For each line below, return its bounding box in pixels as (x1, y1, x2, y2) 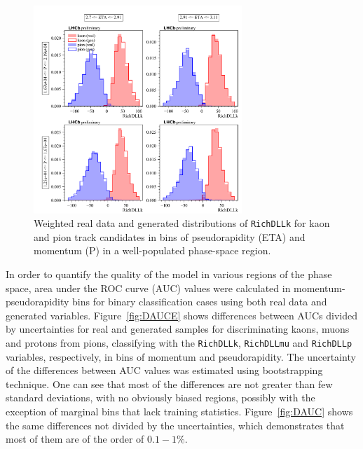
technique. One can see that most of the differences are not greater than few (6, 376, 333, 391)
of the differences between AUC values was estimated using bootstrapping (6, 363, 323, 378)
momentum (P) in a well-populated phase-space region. (34, 243, 271, 258)
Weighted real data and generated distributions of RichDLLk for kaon (34, 216, 330, 230)
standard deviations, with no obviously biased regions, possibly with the (6, 390, 315, 405)
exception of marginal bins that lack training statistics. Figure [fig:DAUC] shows (6, 403, 353, 418)
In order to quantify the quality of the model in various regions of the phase (6, 266, 332, 281)
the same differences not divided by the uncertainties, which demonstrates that (6, 417, 345, 432)
